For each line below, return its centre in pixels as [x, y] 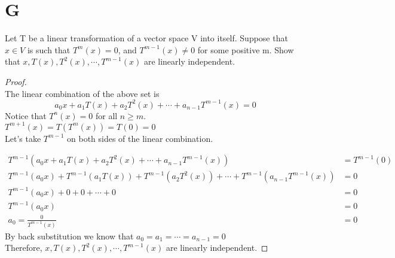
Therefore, [24, 248]
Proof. [16, 81]
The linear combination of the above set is [82, 93]
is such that [49, 49]
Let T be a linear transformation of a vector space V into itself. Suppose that [146, 38]
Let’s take [23, 138]
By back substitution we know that [69, 236]
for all [106, 115]
